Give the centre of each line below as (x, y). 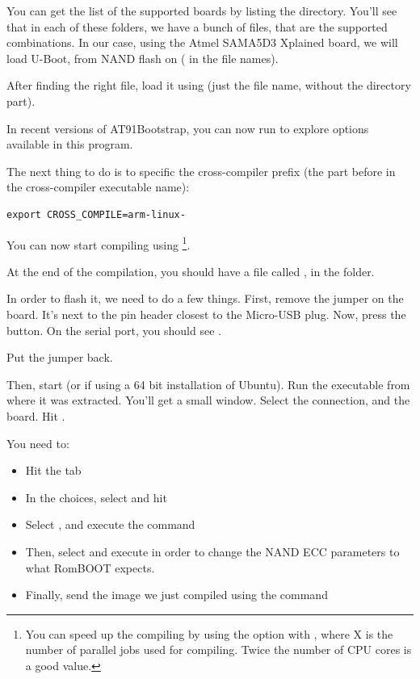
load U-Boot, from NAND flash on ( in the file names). (143, 58)
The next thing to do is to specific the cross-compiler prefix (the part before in (201, 171)
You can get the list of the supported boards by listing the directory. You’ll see (202, 10)
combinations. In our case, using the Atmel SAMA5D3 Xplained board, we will (202, 42)
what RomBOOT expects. (90, 567)
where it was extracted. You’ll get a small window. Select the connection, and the (208, 400)
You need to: (38, 443)
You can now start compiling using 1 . (99, 243)
